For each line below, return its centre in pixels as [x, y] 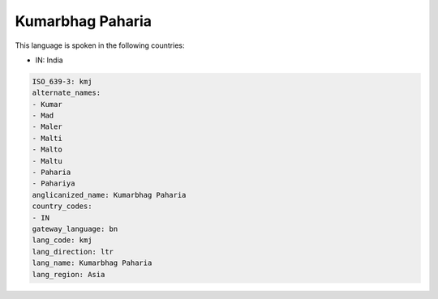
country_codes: [62, 206]
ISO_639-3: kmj [62, 81]
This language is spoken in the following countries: [100, 45]
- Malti [47, 138]
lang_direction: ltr [73, 252]
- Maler [47, 127]
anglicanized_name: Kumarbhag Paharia [109, 195]
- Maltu [47, 161]
